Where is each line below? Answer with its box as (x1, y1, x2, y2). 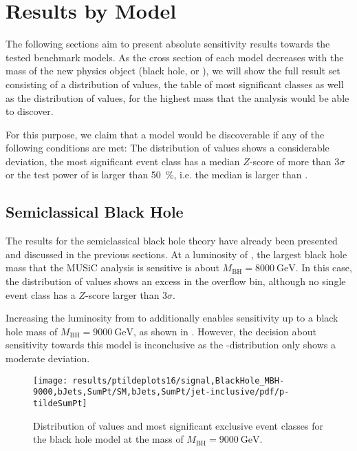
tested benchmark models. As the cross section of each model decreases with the (6, 50, 344, 64)
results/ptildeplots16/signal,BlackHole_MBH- (72, 375, 285, 386)
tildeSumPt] (33, 398, 87, 408)
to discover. (6, 104, 54, 118)
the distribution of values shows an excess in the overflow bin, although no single (6, 274, 346, 289)
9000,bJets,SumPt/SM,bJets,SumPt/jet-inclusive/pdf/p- (33, 387, 290, 397)
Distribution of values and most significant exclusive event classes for (33, 418, 324, 432)
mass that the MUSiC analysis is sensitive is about (6, 260, 219, 275)
